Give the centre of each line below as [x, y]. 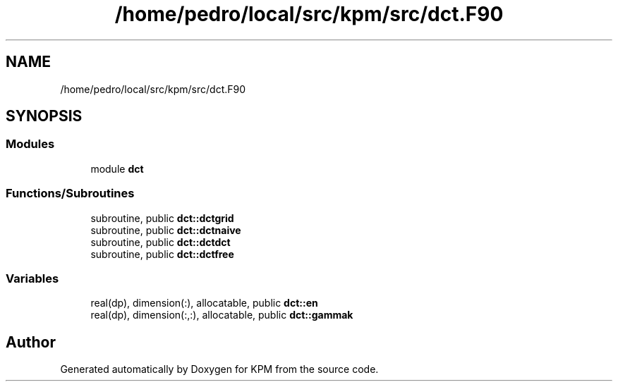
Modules [30, 144]
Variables [32, 278]
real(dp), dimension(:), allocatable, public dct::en [204, 303]
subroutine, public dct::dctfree [162, 254]
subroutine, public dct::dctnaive [166, 230]
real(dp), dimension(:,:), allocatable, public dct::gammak [222, 315]
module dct [117, 168]
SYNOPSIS [44, 116]
